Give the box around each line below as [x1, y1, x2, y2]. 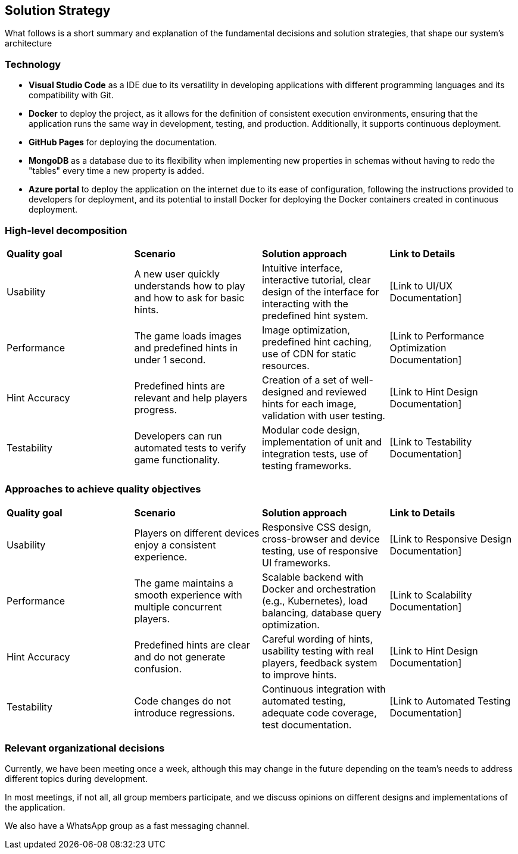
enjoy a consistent [134, 538, 216, 551]
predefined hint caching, [262, 335, 372, 348]
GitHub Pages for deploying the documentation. [29, 137, 217, 148]
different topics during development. [5, 774, 148, 784]
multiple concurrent [134, 600, 222, 613]
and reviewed [306, 385, 367, 398]
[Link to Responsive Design [389, 532, 512, 545]
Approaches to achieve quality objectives [5, 483, 201, 495]
